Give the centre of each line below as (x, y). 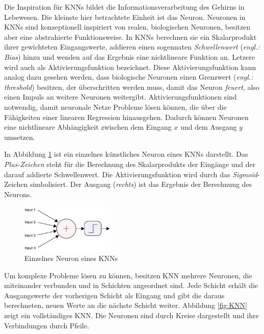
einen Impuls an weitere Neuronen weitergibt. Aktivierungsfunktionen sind (121, 97)
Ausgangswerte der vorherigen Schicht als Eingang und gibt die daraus (114, 295)
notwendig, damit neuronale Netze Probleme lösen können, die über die (115, 106)
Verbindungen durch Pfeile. (47, 325)
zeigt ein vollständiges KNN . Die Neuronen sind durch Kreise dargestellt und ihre (131, 315)
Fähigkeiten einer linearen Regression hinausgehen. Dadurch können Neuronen (126, 117)
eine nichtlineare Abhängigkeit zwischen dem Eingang (88, 127)
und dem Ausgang (208, 127)
